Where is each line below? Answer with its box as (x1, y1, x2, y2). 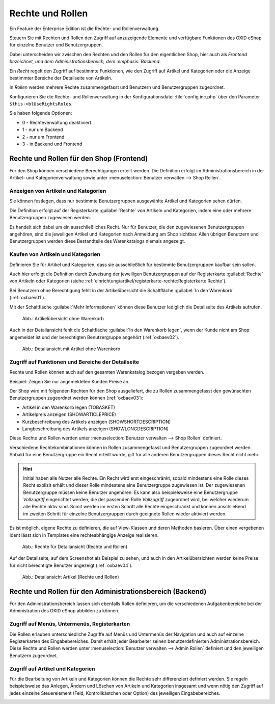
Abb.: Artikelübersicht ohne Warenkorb (22, 315, 104, 321)
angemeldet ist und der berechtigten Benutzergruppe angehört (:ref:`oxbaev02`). (9, 334, 180, 340)
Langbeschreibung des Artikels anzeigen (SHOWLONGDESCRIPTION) (22, 426, 169, 432)
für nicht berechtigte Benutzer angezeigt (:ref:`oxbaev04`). (9, 562, 133, 568)
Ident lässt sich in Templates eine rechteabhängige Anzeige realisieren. (9, 532, 159, 538)
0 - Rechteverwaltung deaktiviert (22, 119, 92, 125)
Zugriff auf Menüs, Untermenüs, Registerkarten (9, 620, 130, 628)
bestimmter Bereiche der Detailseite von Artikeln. (9, 74, 113, 81)
